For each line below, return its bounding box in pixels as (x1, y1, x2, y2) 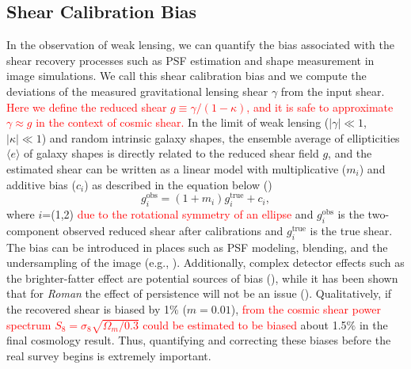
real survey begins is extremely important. (6, 347, 211, 363)
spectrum (6, 316, 51, 333)
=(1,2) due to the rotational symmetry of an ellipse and (42, 206, 314, 223)
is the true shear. (310, 222, 393, 238)
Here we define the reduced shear (6, 98, 167, 115)
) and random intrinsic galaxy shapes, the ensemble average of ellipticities (41, 129, 400, 146)
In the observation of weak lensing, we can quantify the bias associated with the (6, 36, 395, 53)
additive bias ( (6, 176, 76, 192)
